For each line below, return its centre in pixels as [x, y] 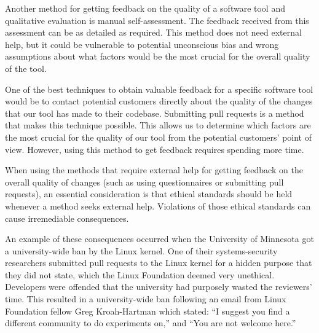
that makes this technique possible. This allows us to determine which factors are [158, 125]
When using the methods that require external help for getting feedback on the [154, 170]
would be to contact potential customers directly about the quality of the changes [159, 101]
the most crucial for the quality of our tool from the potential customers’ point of [159, 137]
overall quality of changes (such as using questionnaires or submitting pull [144, 182]
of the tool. [26, 68]
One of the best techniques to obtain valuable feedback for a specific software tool [159, 89]
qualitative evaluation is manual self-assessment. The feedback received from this [157, 20]
